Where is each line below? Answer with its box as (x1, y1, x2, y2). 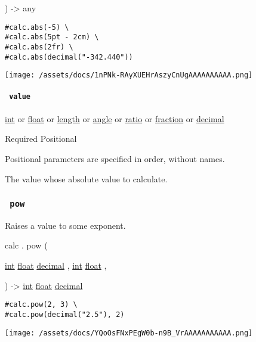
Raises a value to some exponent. (5, 219, 126, 231)
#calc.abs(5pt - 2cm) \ (5, 33, 99, 42)
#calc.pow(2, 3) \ (5, 300, 78, 309)
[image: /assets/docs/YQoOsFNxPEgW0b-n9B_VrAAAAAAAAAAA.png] (5, 328, 253, 337)
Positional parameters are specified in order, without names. (5, 152, 225, 164)
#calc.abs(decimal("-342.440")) (5, 52, 133, 61)
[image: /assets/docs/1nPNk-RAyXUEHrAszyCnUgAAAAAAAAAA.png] (5, 71, 253, 80)
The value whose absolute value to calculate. (5, 172, 168, 185)
